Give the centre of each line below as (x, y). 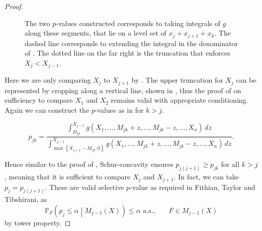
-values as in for (119, 109)
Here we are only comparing (48, 80)
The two (37, 23)
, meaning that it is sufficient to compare (68, 177)
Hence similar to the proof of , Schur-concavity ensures (89, 164)
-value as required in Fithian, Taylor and (193, 187)
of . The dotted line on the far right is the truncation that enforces (127, 53)
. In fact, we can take (206, 177)
